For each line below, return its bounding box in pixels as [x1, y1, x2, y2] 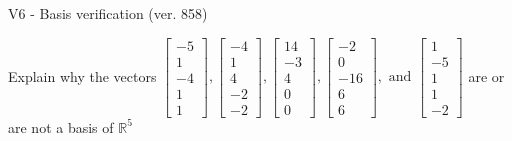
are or [468, 65, 505, 86]
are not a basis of [8, 116, 114, 137]
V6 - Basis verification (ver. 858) [8, 3, 208, 23]
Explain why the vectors [8, 65, 157, 86]
